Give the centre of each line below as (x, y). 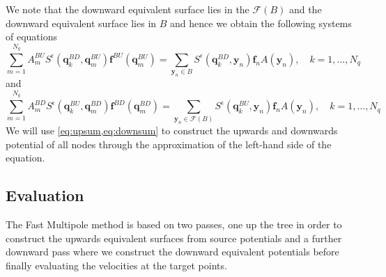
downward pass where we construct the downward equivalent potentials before (172, 252)
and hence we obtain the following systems (261, 23)
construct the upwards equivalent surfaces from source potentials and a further (174, 238)
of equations (31, 37)
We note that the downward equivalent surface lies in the (128, 9)
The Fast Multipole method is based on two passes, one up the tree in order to (174, 224)
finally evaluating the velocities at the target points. (116, 266)
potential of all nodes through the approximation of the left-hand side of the (169, 144)
